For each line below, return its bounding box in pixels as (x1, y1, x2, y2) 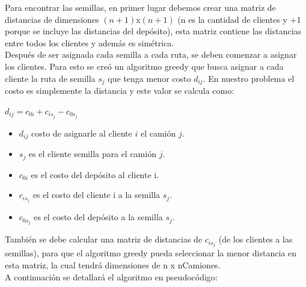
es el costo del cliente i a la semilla (32, 188, 161, 201)
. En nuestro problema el (203, 72, 295, 84)
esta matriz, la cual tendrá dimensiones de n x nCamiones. (5, 259, 221, 271)
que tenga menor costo (108, 72, 191, 84)
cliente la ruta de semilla (5, 72, 96, 84)
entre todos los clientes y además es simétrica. (5, 36, 174, 49)
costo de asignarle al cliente (31, 126, 132, 139)
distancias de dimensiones (5, 13, 99, 25)
